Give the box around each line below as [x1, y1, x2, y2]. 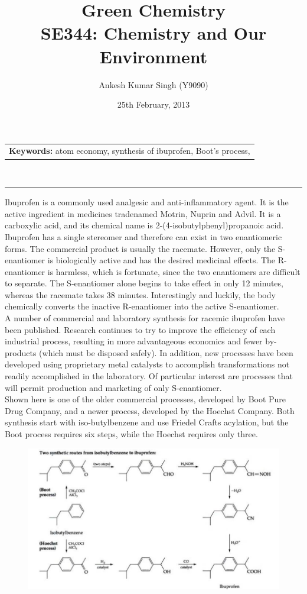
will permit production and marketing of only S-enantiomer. [5, 381, 222, 393]
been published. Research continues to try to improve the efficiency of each [5, 323, 276, 335]
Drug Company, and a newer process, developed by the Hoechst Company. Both [5, 404, 295, 417]
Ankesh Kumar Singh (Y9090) [99, 78, 208, 91]
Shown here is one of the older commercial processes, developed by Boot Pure [5, 393, 286, 405]
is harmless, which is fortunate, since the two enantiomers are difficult [47, 265, 301, 277]
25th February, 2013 [117, 98, 190, 111]
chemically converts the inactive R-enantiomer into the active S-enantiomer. [5, 300, 279, 312]
